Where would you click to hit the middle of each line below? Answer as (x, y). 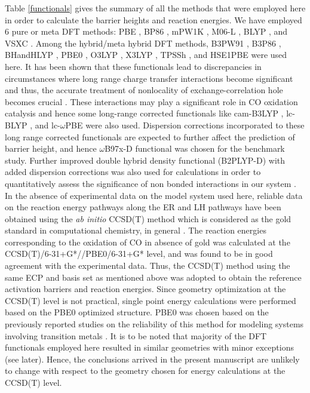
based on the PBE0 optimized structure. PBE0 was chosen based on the (137, 312)
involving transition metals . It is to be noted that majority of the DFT (136, 335)
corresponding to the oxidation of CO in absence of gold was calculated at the (148, 242)
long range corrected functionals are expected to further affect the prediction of (150, 136)
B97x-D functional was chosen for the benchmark (195, 148)
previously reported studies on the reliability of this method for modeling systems (154, 324)
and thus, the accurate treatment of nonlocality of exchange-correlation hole (144, 90)
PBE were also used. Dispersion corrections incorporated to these (185, 125)
